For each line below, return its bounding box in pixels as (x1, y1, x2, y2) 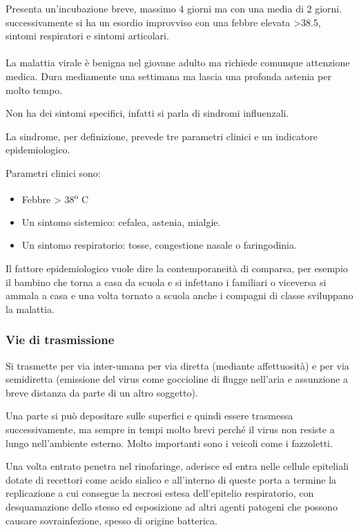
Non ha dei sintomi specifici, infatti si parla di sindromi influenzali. (6, 106, 289, 120)
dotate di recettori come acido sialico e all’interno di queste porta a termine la (6, 472, 337, 486)
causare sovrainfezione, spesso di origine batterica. (6, 513, 217, 527)
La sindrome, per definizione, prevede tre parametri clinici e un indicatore (6, 129, 318, 143)
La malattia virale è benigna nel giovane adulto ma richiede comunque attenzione (6, 55, 350, 70)
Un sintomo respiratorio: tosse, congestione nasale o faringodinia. (21, 238, 297, 252)
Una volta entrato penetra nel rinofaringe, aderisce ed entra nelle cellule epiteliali (6, 459, 349, 473)
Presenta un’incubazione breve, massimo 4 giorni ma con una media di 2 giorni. (6, 1, 342, 15)
